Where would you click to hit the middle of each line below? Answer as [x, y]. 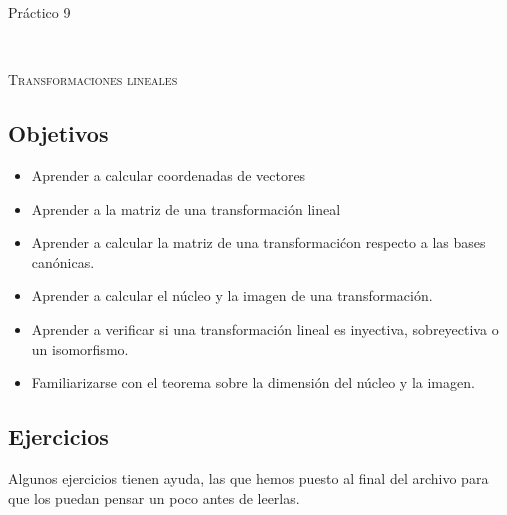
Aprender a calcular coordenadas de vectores [168, 174]
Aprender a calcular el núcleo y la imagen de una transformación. [232, 295]
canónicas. [63, 261]
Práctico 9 [39, 12]
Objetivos [58, 133]
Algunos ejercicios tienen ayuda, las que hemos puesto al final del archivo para [248, 477]
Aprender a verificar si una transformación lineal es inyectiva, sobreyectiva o [265, 328]
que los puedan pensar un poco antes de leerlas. [154, 497]
